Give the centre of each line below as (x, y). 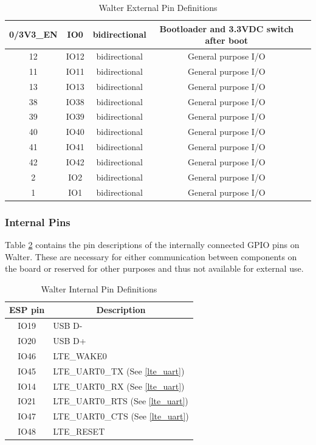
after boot (227, 40)
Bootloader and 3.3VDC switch (227, 28)
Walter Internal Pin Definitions (99, 288)
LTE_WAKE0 (80, 355)
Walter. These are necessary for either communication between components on (151, 256)
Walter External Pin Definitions (158, 7)
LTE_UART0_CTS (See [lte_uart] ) (121, 416)
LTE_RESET (79, 431)
